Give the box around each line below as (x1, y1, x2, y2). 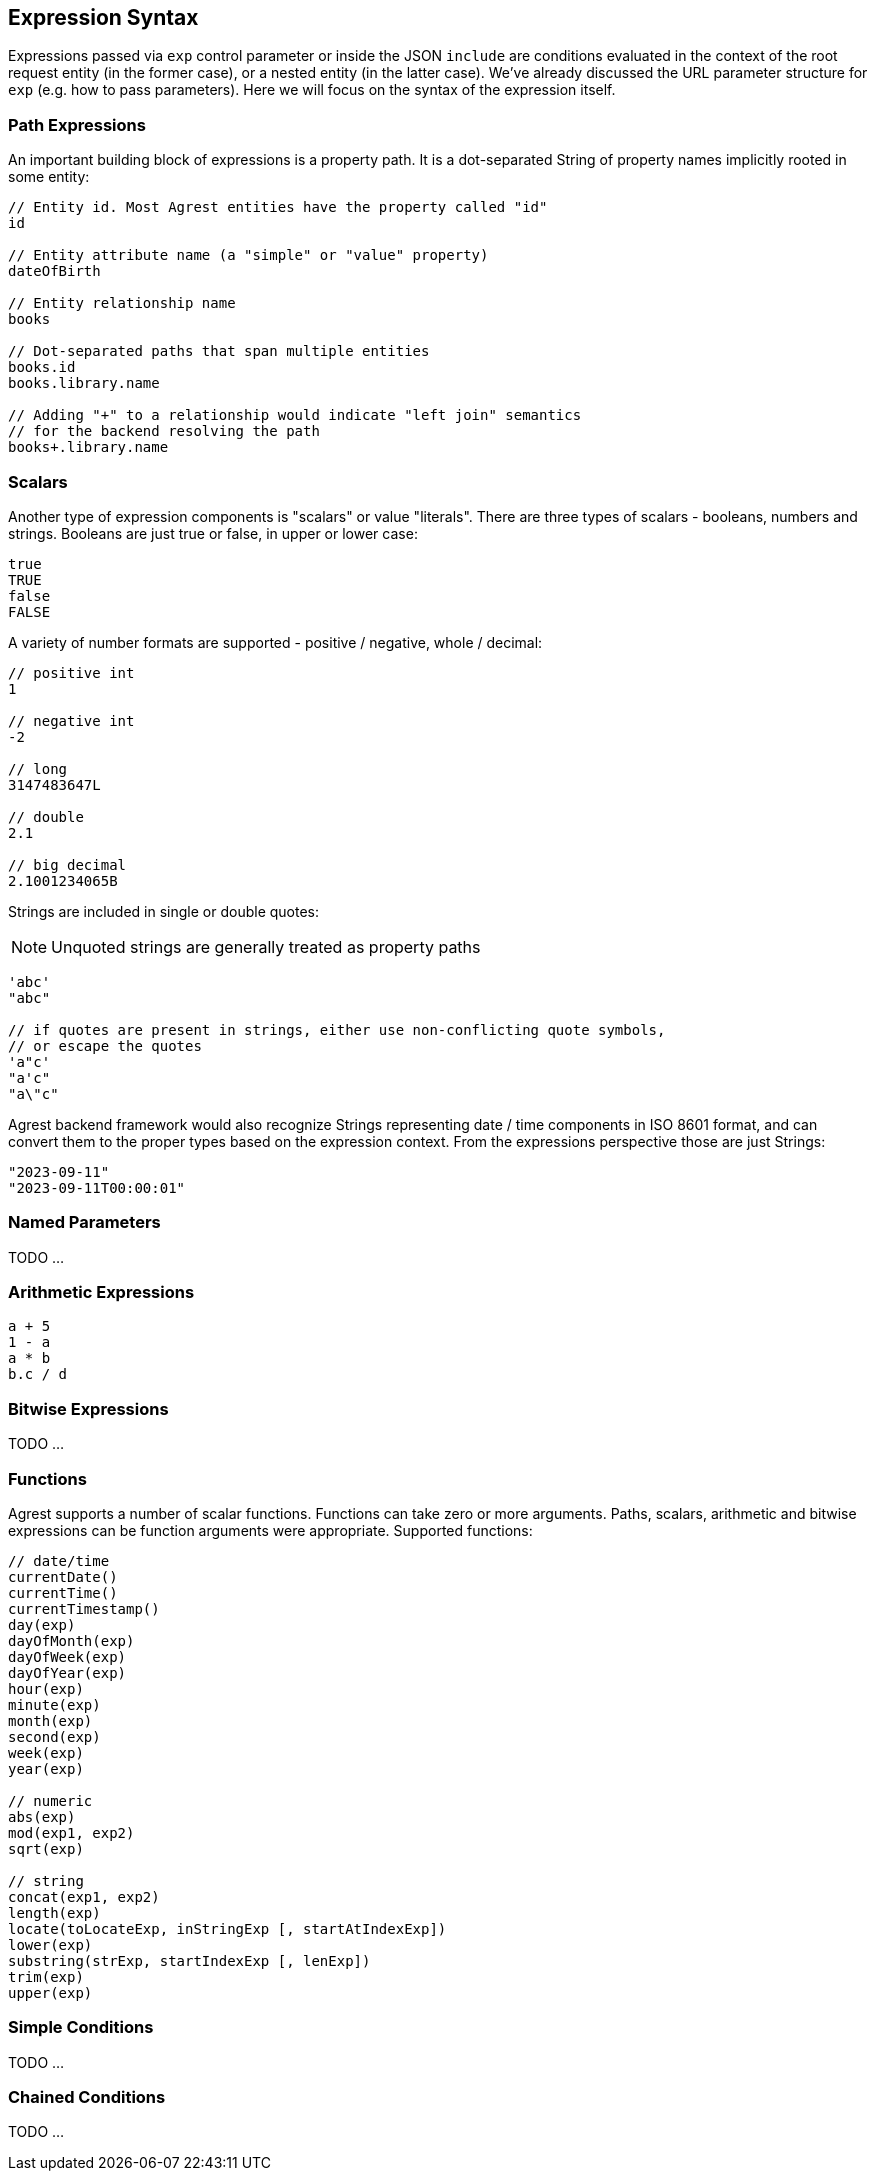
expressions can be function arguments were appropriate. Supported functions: (8, 1521, 533, 1539)
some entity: (8, 168, 90, 186)
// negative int (8, 712, 135, 729)
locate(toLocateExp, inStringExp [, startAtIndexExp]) (8, 1920, 447, 1937)
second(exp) (8, 1728, 101, 1745)
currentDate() (8, 1568, 118, 1585)
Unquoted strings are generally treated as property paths (51, 936, 481, 957)
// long (8, 760, 68, 777)
